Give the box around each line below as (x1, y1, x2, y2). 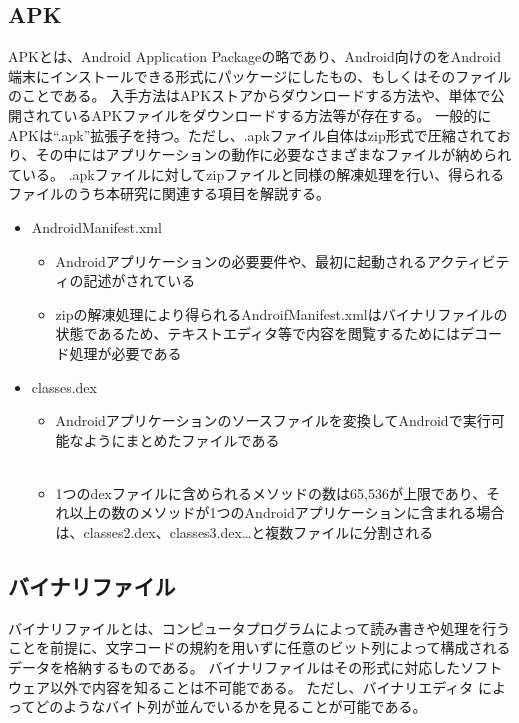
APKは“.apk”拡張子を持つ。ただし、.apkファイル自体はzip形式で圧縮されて (8, 124, 497, 145)
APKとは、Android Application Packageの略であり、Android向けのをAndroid (8, 46, 502, 67)
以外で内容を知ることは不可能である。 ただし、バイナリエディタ (49, 676, 474, 697)
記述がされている (83, 270, 196, 291)
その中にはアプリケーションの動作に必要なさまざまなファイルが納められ (35, 144, 512, 165)
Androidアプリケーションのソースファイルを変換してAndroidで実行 (55, 410, 491, 431)
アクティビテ (427, 250, 510, 271)
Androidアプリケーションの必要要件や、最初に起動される (55, 250, 428, 271)
